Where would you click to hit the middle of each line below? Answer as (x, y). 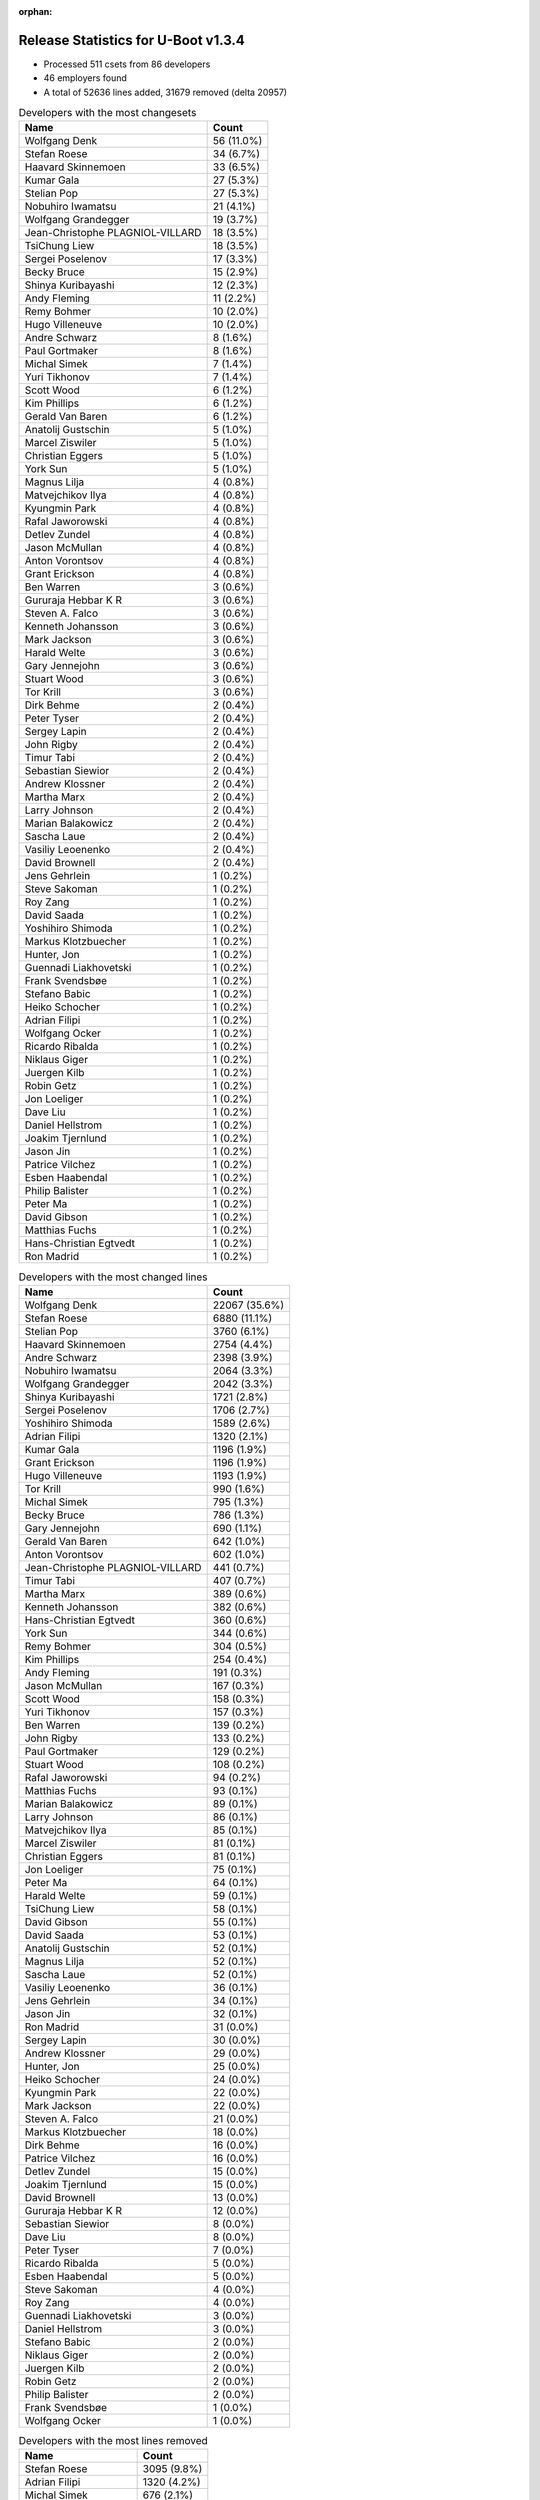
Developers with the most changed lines (113, 1277)
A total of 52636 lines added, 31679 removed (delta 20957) (165, 92)
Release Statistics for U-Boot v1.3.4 (131, 40)
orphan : (35, 11)
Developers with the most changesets (107, 113)
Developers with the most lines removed (113, 2441)
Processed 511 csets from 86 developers (127, 64)
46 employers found (85, 78)
